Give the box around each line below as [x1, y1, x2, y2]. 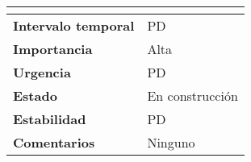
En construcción [147, 86, 238, 105]
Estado [13, 86, 57, 105]
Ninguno [147, 133, 195, 152]
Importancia [13, 39, 93, 58]
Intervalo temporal [13, 16, 135, 35]
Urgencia [13, 63, 71, 81]
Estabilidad [13, 110, 86, 128]
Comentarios [13, 133, 95, 152]
